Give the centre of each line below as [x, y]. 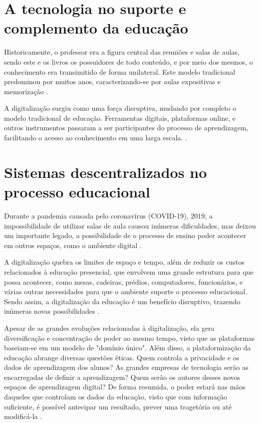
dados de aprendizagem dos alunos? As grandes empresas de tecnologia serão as [126, 367]
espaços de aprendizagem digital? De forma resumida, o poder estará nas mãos [125, 387]
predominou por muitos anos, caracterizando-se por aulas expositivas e [112, 81]
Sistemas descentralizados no [105, 172]
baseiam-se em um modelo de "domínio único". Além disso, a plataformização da [127, 348]
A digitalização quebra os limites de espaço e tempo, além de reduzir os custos [124, 262]
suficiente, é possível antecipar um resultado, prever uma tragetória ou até [118, 406]
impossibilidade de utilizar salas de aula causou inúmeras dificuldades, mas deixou [130, 225]
